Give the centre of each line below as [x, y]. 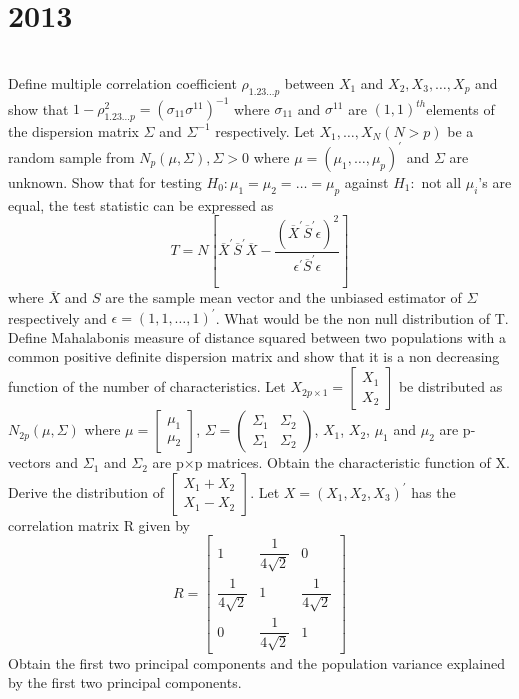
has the [433, 491]
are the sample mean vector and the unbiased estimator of [283, 297]
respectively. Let [265, 130]
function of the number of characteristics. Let [147, 386]
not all [441, 181]
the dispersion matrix [73, 130]
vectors [29, 462]
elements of [460, 108]
